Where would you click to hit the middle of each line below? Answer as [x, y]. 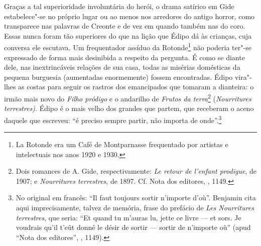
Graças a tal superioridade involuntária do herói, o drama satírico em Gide [119, 6]
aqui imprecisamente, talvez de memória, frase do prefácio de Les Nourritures [135, 208]
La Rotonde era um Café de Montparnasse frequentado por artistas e [122, 144]
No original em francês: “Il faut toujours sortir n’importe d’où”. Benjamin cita [136, 198]
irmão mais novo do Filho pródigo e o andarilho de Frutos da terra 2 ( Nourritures [128, 98]
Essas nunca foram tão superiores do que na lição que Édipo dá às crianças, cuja [128, 35]
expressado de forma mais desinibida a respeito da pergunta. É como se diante [124, 57]
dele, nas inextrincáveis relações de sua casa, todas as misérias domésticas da [122, 67]
